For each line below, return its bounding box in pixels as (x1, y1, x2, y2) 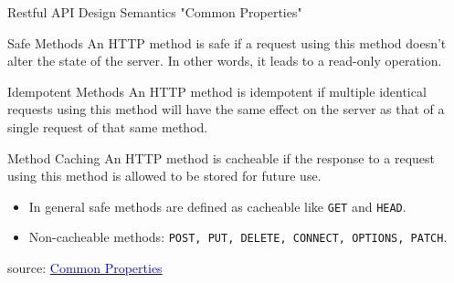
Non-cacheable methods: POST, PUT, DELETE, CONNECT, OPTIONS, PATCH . (28, 227, 448, 246)
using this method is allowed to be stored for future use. (7, 166, 322, 185)
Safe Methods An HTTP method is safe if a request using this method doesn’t (7, 33, 447, 52)
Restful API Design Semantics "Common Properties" (7, 3, 302, 21)
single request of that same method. (7, 117, 208, 136)
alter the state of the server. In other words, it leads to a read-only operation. (7, 51, 442, 70)
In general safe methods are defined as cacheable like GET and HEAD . (28, 196, 406, 215)
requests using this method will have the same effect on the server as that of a (7, 100, 445, 119)
